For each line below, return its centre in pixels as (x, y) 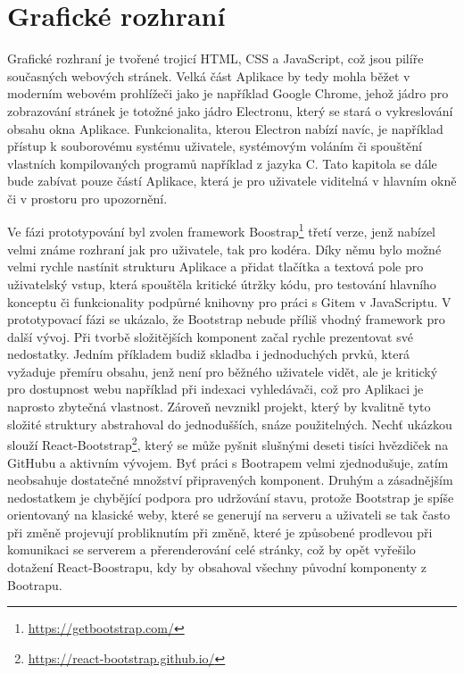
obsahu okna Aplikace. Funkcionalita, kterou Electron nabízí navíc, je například (225, 128)
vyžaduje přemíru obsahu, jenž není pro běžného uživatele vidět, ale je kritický (223, 371)
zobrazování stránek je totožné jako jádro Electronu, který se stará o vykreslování (230, 110)
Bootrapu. (35, 584)
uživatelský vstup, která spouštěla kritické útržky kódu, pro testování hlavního (222, 283)
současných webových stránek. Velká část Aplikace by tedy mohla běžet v (209, 75)
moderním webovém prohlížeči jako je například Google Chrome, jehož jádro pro (228, 93)
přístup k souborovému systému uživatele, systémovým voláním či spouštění (215, 146)
